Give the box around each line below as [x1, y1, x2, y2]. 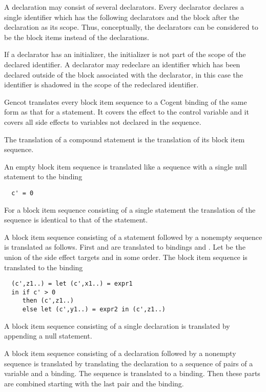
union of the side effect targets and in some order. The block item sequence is [4, 251, 248, 262]
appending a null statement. [4, 330, 92, 341]
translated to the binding [4, 262, 83, 272]
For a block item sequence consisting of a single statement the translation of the [4, 204, 256, 215]
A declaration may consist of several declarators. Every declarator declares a [4, 2, 244, 12]
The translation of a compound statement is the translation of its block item [4, 134, 245, 144]
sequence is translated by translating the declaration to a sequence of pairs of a [4, 358, 253, 368]
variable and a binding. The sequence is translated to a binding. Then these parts [4, 368, 260, 379]
